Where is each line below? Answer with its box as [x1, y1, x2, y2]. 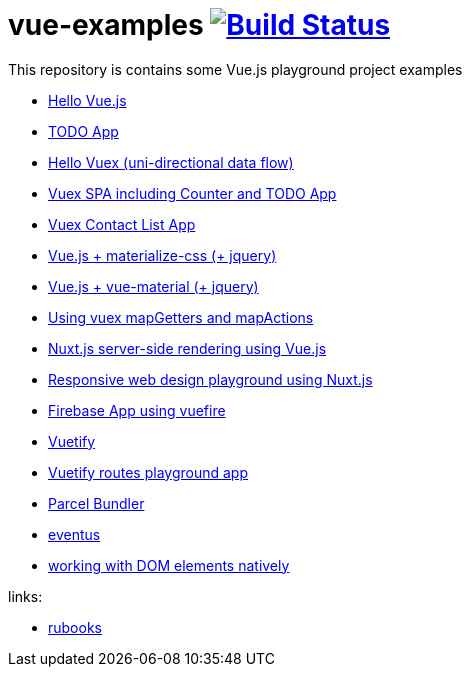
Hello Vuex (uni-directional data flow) [48, 153, 294, 171]
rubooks [48, 618, 102, 636]
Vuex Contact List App [48, 215, 196, 233]
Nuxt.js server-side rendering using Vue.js [48, 339, 327, 357]
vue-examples [8, 8, 204, 42]
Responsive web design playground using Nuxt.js [48, 370, 373, 388]
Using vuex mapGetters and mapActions [48, 308, 314, 326]
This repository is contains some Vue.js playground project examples [8, 60, 463, 78]
